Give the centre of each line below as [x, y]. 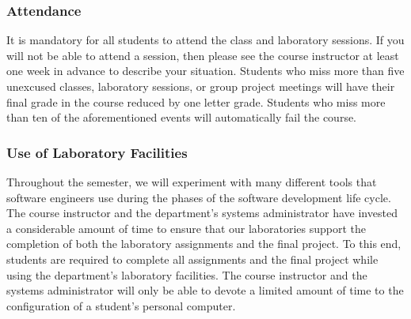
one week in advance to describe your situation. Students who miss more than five [205, 71]
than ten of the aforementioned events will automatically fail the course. [182, 117]
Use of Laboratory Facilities [97, 152]
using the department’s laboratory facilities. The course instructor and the [187, 274]
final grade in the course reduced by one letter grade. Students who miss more [196, 101]
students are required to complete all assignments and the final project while [192, 259]
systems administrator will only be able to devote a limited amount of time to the [205, 290]
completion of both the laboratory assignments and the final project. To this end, [204, 244]
